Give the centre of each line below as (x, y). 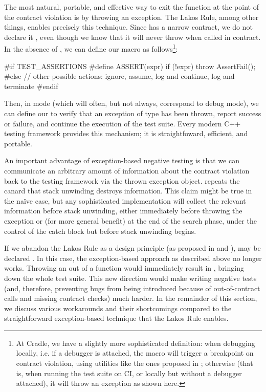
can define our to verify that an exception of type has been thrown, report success (133, 113)
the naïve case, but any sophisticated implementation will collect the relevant (125, 200)
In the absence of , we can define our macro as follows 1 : (91, 48)
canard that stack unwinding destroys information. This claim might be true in (128, 191)
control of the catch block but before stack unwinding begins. (100, 231)
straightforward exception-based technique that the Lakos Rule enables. (116, 318)
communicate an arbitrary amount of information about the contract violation (127, 170)
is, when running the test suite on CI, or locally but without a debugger (129, 373)
